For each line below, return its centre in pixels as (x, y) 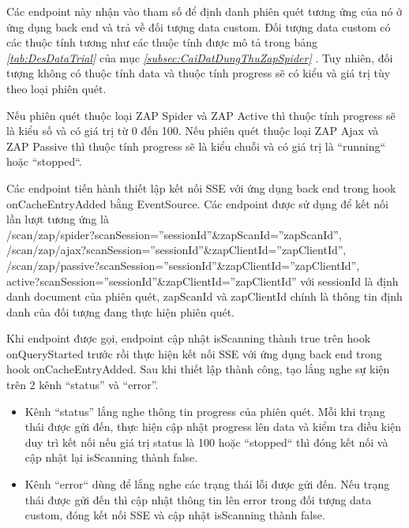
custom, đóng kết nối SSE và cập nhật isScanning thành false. (175, 515)
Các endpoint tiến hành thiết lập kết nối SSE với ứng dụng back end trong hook (201, 187)
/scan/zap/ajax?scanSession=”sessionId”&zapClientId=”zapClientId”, (176, 250)
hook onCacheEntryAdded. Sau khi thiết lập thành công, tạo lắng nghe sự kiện (198, 369)
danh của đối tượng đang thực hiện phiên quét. (121, 311)
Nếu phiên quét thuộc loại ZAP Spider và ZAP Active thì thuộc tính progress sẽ (201, 115)
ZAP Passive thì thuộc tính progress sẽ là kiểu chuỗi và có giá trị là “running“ (196, 146)
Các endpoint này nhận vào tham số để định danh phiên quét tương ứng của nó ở (204, 11)
